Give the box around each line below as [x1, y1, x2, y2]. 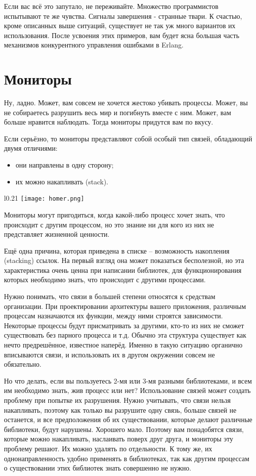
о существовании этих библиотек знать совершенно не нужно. [4, 463, 191, 473]
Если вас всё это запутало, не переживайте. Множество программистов [4, 1, 218, 11]
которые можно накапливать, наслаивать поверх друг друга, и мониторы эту [4, 433, 233, 444]
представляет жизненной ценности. [4, 229, 110, 239]
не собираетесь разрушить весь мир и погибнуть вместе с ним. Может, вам [4, 107, 231, 117]
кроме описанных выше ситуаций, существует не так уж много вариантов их [4, 20, 236, 31]
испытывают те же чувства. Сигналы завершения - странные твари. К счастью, [4, 10, 242, 21]
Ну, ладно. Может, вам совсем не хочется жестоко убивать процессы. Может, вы [4, 97, 248, 108]
